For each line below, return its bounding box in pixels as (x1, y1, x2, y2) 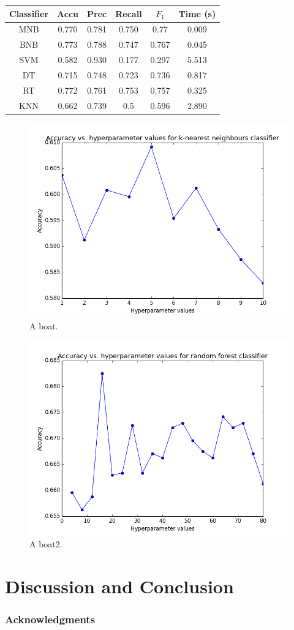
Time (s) (178, 7, 216, 20)
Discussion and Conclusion (5, 574, 234, 599)
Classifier (9, 7, 49, 20)
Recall (115, 7, 142, 20)
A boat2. (29, 538, 62, 550)
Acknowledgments (5, 612, 96, 627)
